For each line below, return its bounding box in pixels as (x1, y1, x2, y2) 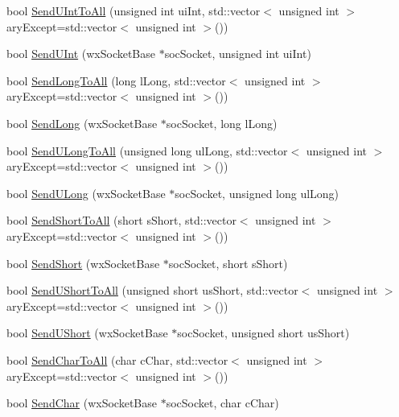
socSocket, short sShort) (168, 254, 288, 271)
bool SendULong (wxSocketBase (6, 184, 166, 201)
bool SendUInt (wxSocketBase (6, 45, 156, 62)
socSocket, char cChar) (166, 394, 279, 411)
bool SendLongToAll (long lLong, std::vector (6, 72, 226, 89)
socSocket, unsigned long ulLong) (175, 184, 339, 201)
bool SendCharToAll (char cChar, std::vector (6, 351, 228, 368)
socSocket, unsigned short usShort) (177, 324, 350, 341)
